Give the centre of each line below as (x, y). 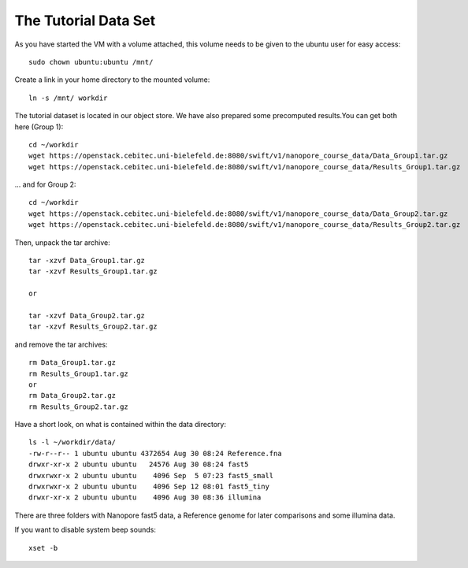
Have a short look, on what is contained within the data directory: (120, 425)
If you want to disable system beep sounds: (85, 530)
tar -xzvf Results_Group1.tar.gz (93, 271)
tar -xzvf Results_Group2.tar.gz (93, 327)
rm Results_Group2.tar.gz (79, 407)
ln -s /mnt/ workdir (68, 98)
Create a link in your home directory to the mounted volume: (112, 80)
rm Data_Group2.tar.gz (72, 395)
